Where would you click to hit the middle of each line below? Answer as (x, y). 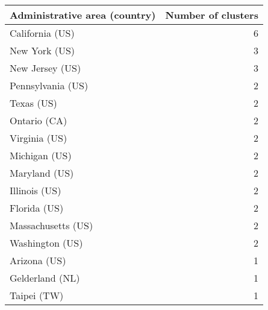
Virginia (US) (39, 138)
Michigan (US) (41, 155)
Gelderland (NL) (45, 278)
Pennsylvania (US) (49, 85)
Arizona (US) (38, 260)
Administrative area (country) (83, 15)
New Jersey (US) (45, 68)
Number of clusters (212, 15)
